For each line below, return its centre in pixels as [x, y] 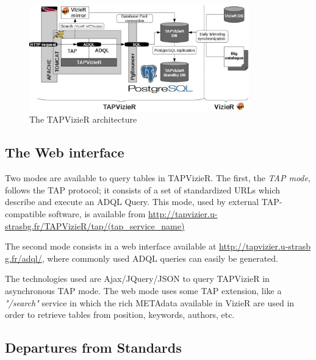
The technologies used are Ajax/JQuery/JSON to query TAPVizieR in [137, 279]
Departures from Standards [93, 347]
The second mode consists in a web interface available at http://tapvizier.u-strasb [158, 246]
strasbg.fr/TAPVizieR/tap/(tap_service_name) [95, 225]
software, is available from [97, 214]
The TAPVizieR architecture [83, 119]
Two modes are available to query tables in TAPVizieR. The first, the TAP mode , [158, 178]
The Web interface [65, 152]
